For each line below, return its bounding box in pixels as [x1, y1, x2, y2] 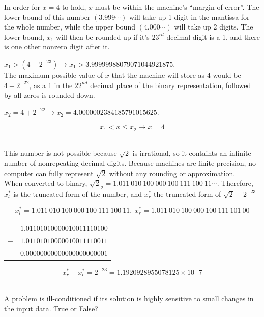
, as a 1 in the [29, 79, 73, 90]
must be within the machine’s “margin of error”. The [95, 2, 259, 12]
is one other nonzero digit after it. [4, 41, 110, 52]
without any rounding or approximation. [109, 167, 236, 178]
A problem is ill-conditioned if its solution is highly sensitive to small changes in [4, 293, 254, 303]
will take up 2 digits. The [174, 21, 253, 32]
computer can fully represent [4, 167, 94, 178]
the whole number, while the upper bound [4, 21, 135, 32]
